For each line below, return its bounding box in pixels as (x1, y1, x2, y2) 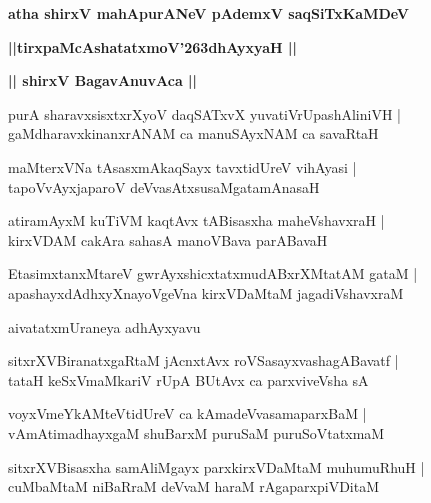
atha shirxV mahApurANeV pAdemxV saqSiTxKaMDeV (8, 3, 410, 23)
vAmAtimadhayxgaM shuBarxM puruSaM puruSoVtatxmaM (8, 422, 385, 443)
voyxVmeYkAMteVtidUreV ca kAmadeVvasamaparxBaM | (8, 403, 367, 424)
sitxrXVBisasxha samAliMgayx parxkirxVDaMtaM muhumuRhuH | (8, 456, 425, 477)
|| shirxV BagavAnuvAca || (8, 70, 198, 91)
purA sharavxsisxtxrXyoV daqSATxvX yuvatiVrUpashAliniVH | (8, 103, 401, 124)
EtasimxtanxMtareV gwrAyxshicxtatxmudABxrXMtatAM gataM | (8, 263, 418, 284)
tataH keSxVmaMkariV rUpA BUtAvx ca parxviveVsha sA (8, 369, 369, 390)
